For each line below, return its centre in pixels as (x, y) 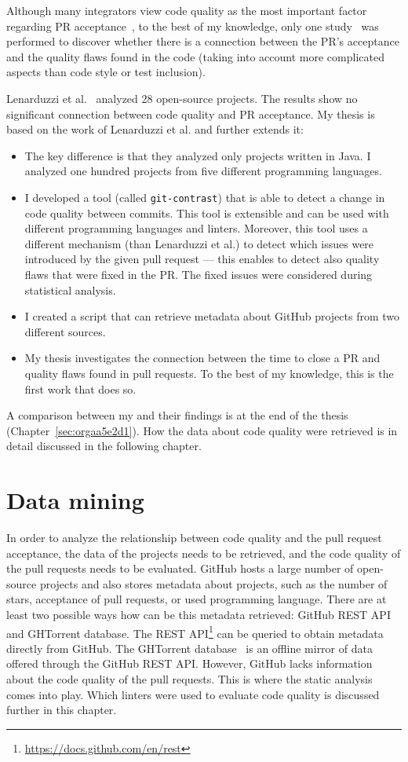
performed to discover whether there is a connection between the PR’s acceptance (203, 41)
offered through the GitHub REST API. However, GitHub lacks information (189, 663)
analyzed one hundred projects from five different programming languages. (203, 171)
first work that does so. (80, 388)
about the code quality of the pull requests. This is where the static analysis (189, 679)
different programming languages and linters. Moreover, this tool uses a (196, 228)
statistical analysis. (70, 289)
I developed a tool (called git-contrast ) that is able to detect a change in (205, 197)
